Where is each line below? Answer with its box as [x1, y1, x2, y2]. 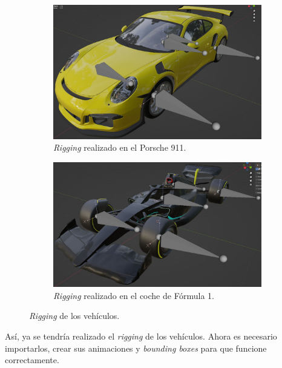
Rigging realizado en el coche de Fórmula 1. [53, 289, 214, 301]
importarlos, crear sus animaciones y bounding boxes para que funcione [5, 341, 267, 354]
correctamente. [5, 353, 59, 366]
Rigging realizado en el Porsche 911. [53, 141, 186, 154]
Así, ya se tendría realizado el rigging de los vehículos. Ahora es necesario [5, 329, 277, 342]
